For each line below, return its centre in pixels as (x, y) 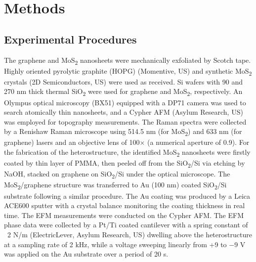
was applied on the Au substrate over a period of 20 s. (86, 254)
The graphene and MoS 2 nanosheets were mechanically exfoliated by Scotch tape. (128, 60)
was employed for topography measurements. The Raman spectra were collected (125, 121)
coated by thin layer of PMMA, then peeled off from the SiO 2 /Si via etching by (125, 163)
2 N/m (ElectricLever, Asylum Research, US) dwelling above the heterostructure (129, 234)
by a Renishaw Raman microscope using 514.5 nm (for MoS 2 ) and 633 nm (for (123, 132)
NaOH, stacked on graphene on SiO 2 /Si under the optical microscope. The (117, 175)
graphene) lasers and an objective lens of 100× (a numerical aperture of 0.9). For (127, 142)
